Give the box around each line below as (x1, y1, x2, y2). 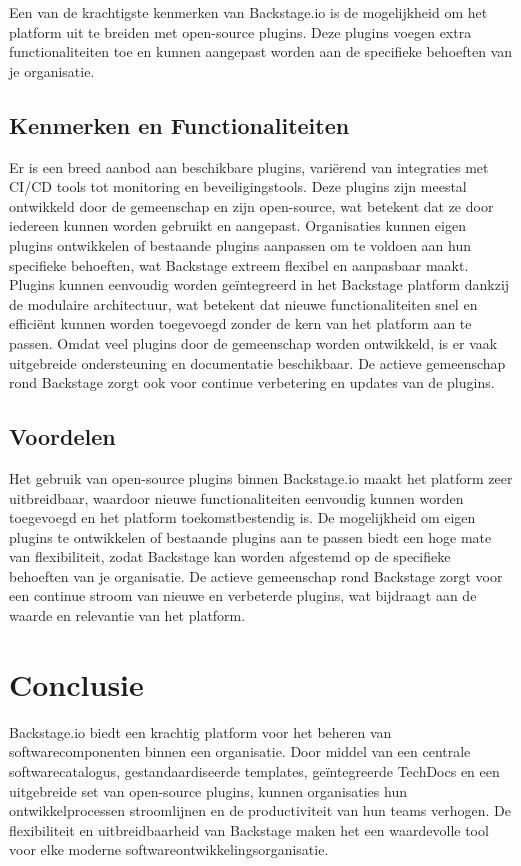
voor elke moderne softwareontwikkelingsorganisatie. (9, 839, 329, 860)
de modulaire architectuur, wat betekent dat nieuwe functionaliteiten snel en (9, 293, 478, 314)
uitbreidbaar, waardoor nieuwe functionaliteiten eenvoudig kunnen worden (9, 487, 464, 508)
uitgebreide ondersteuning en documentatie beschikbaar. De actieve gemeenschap (9, 352, 506, 373)
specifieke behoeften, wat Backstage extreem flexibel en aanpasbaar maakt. (9, 254, 469, 275)
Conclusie (9, 663, 144, 704)
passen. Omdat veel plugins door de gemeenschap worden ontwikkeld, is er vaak (9, 332, 498, 353)
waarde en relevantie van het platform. (9, 605, 246, 626)
